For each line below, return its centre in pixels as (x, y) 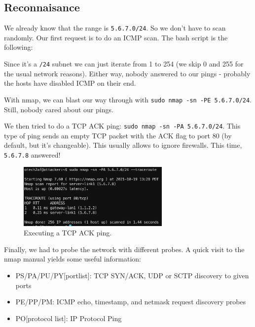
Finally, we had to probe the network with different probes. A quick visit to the (124, 249)
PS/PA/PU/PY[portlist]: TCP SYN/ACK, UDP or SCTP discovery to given (132, 275)
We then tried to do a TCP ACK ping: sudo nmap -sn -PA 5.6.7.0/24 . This (122, 126)
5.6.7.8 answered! (32, 154)
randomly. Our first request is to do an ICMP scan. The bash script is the (116, 37)
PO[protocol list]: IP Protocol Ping (69, 318)
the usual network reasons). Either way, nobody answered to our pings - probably (127, 73)
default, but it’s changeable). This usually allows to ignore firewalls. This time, (123, 145)
